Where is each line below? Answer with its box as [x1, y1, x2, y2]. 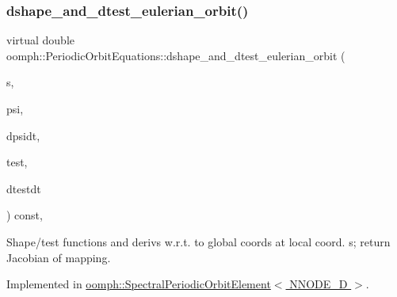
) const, [6, 207, 43, 223]
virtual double [6, 32, 75, 48]
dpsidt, [6, 127, 40, 143]
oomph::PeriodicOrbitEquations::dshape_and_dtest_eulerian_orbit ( [6, 47, 345, 63]
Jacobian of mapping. [6, 249, 111, 265]
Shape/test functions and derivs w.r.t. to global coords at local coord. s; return [6, 233, 391, 249]
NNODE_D [289, 276, 348, 292]
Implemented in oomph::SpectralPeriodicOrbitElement [6, 276, 271, 292]
